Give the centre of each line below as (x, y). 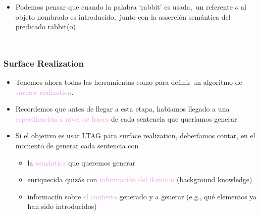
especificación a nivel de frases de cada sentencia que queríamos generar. (127, 118)
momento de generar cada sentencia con (77, 145)
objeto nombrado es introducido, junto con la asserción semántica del (123, 16)
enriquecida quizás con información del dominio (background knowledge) (140, 179)
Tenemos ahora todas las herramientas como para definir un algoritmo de (129, 82)
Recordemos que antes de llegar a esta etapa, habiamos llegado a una (122, 109)
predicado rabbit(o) (45, 26)
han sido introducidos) (62, 206)
